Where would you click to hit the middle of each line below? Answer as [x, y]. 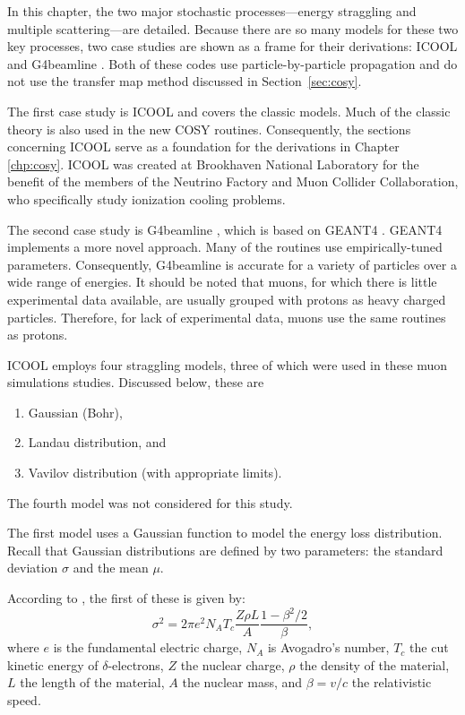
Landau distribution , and [97, 442]
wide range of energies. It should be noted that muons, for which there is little [222, 282]
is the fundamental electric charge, [148, 647]
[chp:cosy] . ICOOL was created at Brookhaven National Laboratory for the [213, 164]
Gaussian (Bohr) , [75, 412]
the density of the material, [375, 664]
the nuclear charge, [232, 664]
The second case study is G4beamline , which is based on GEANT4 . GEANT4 [225, 229]
